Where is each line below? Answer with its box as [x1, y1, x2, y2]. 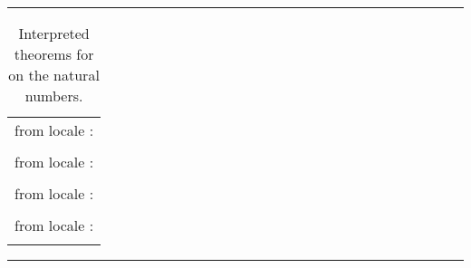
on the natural [8, 64, 100, 85]
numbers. [24, 85, 83, 106]
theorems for [14, 43, 94, 64]
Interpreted [18, 23, 90, 43]
